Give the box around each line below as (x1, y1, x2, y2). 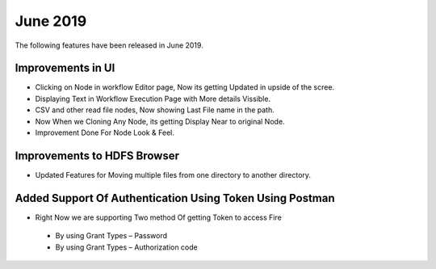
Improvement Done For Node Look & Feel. (35, 128, 175, 137)
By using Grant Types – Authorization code (55, 242, 198, 252)
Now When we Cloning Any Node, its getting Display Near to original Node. (35, 116, 286, 126)
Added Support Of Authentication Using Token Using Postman (15, 191, 335, 205)
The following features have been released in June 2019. (15, 40, 203, 50)
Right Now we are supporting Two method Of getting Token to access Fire (35, 212, 282, 222)
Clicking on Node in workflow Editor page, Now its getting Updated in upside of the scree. (35, 82, 335, 92)
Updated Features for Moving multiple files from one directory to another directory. (35, 170, 311, 179)
